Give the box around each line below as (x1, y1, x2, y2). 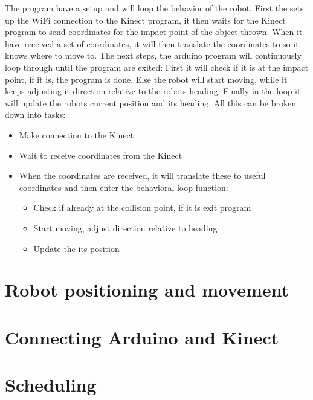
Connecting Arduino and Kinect (5, 324, 279, 349)
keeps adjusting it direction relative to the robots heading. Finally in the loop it (5, 85, 301, 97)
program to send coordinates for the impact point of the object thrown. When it (5, 25, 303, 38)
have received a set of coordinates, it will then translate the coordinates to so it (5, 37, 299, 50)
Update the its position (33, 242, 120, 254)
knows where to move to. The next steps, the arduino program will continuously (5, 49, 302, 62)
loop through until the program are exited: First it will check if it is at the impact (5, 60, 309, 73)
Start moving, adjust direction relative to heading (33, 221, 218, 234)
